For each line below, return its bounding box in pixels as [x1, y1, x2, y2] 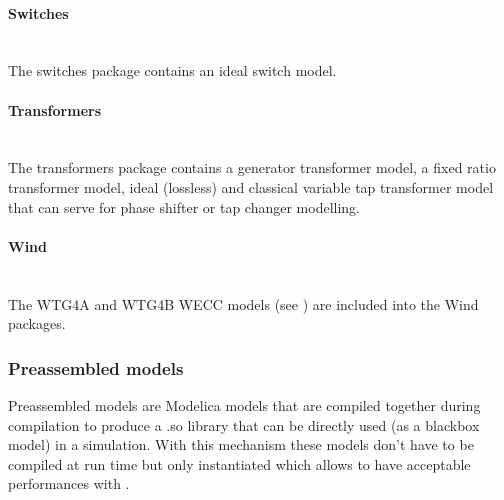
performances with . [8, 473, 130, 494]
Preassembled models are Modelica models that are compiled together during [8, 394, 481, 415]
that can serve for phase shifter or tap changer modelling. [8, 196, 360, 217]
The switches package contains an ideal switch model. [8, 60, 337, 81]
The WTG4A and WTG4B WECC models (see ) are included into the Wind [8, 293, 479, 314]
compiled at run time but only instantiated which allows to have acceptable [8, 453, 471, 474]
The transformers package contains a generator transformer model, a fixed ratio [8, 157, 496, 178]
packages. [8, 313, 66, 334]
